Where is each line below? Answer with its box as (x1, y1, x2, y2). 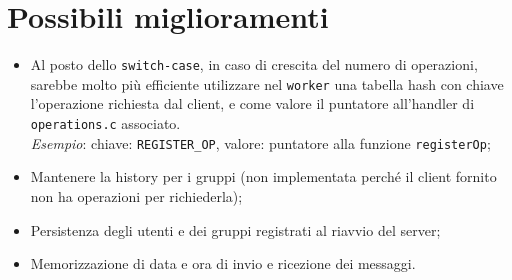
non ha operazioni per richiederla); (30, 185, 243, 206)
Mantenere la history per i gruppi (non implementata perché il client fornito (30, 166, 497, 187)
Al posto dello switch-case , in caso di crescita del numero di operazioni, (30, 54, 478, 75)
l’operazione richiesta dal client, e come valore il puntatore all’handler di (30, 93, 475, 114)
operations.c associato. (30, 113, 181, 134)
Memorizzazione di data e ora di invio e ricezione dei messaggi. (30, 253, 416, 274)
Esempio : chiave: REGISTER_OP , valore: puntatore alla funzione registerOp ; (30, 132, 491, 153)
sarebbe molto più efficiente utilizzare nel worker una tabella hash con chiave (30, 73, 504, 94)
